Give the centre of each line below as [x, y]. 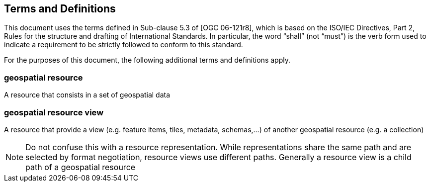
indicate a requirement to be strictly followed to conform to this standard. [124, 45]
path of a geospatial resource [81, 167]
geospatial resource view [54, 112]
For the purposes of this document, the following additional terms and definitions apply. [147, 60]
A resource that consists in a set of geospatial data [87, 95]
